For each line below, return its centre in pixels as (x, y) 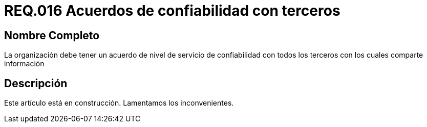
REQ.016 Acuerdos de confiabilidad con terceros (172, 11)
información (24, 64)
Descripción (36, 83)
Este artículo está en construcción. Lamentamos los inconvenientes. (119, 103)
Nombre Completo (52, 35)
